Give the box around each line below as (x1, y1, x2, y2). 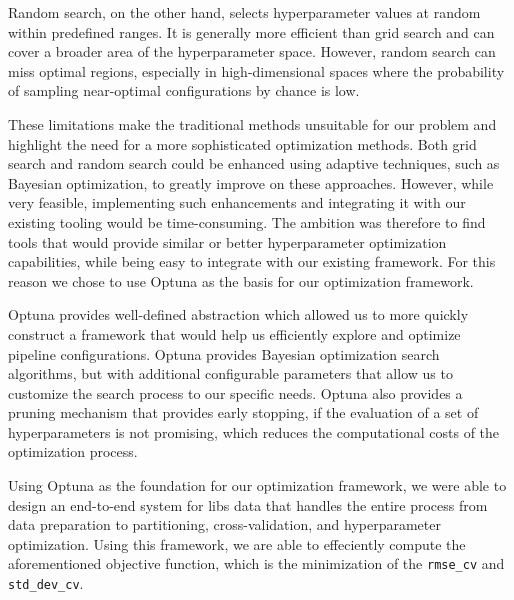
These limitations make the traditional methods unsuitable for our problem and (8, 113, 497, 134)
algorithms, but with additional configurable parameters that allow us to (8, 363, 453, 384)
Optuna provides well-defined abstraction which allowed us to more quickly (8, 304, 469, 325)
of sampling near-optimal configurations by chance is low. (8, 80, 360, 101)
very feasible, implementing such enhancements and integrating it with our (8, 192, 466, 213)
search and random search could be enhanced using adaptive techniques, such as (8, 153, 500, 174)
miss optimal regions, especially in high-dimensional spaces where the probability (8, 60, 505, 81)
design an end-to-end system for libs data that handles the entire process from (8, 494, 488, 515)
